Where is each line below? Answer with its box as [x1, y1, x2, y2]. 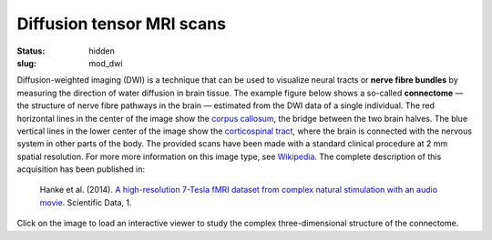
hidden [88, 45, 116, 56]
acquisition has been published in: [16, 164, 146, 175]
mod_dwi [88, 57, 123, 68]
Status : [16, 45, 46, 56]
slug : [16, 57, 36, 68]
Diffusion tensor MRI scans [16, 14, 227, 34]
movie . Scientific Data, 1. [39, 196, 132, 208]
